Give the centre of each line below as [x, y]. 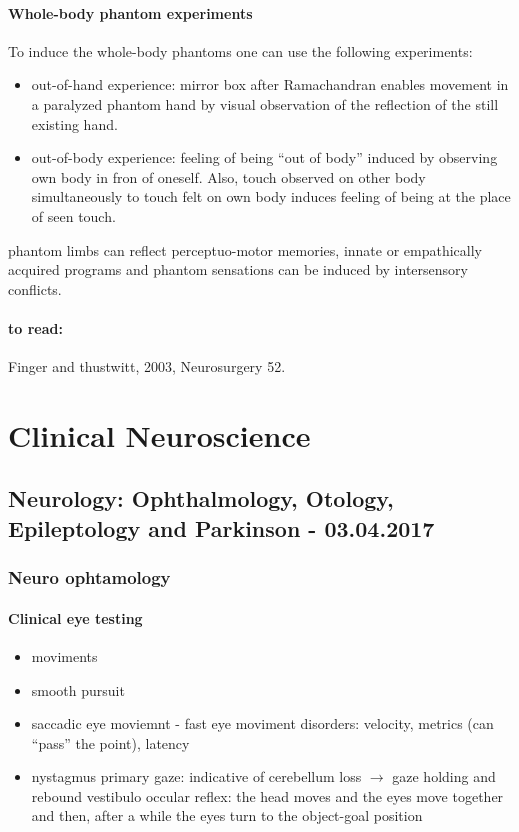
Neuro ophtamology [89, 577]
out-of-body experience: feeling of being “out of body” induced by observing [264, 157]
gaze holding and [444, 776]
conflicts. [35, 288]
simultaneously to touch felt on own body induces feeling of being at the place [271, 196]
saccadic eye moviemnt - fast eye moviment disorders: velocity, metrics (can [262, 723]
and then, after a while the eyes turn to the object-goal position [227, 815]
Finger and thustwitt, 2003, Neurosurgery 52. [147, 366]
